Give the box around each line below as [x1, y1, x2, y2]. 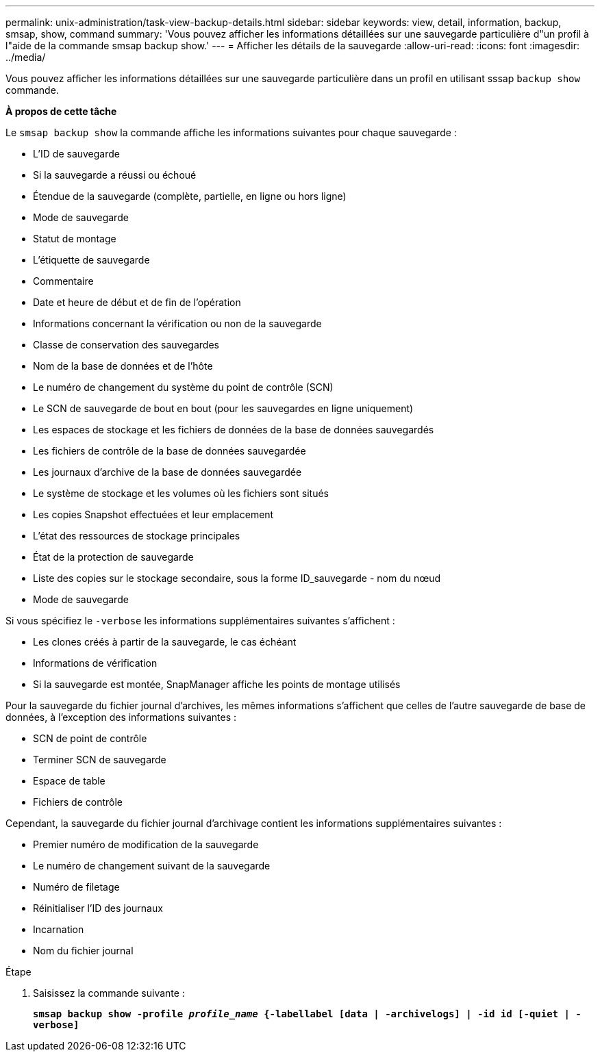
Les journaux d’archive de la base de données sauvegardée [33, 466, 302, 478]
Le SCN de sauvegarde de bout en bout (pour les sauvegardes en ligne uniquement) [33, 403, 414, 414]
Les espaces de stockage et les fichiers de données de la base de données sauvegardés [33, 424, 434, 435]
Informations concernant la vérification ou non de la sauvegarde [33, 318, 322, 329]
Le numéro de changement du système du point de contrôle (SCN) [33, 381, 334, 393]
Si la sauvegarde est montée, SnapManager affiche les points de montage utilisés [33, 678, 401, 690]
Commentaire [33, 275, 94, 287]
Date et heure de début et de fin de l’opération [33, 296, 241, 308]
